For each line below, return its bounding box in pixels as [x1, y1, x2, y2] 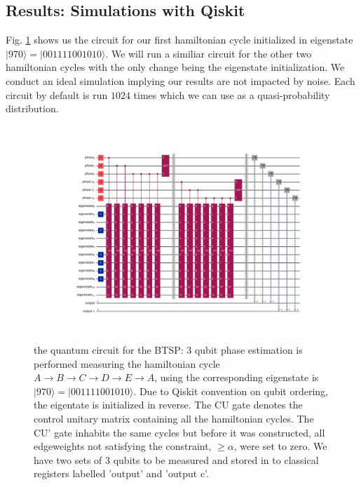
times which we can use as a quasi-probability [133, 87, 330, 102]
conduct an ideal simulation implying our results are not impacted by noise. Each [6, 73, 355, 88]
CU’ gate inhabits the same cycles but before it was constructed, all [34, 425, 325, 439]
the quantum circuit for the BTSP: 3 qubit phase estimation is [34, 342, 303, 357]
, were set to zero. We [233, 439, 327, 453]
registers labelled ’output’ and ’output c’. [34, 466, 209, 481]
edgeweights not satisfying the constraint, [34, 439, 212, 453]
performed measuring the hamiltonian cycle [34, 356, 220, 371]
